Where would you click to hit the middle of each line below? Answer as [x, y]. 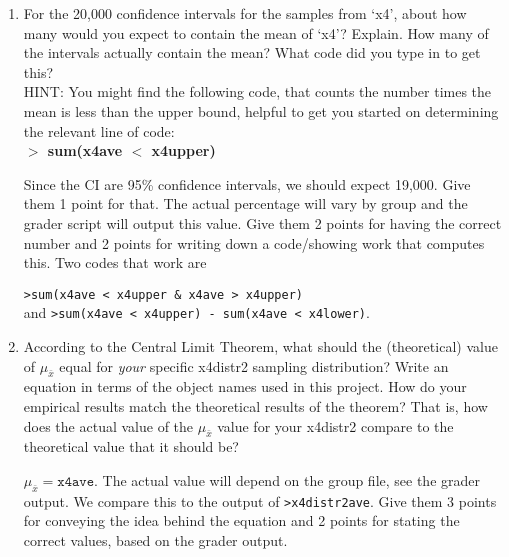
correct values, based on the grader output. [155, 540]
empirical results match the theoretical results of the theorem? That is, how [255, 406]
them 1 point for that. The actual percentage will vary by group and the [245, 203]
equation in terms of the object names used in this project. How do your [245, 386]
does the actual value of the [108, 425]
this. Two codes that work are [115, 262]
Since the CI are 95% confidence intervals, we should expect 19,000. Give [247, 183]
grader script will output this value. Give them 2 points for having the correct [262, 222]
